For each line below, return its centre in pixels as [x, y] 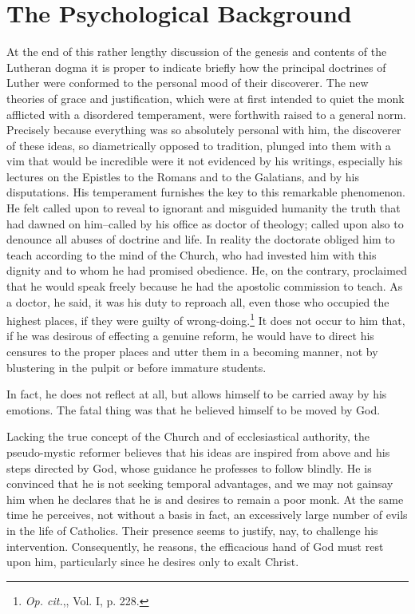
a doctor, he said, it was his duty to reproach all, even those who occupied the [198, 301]
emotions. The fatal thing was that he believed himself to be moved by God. [194, 409]
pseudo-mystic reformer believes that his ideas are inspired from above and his [198, 452]
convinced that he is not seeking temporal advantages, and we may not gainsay [200, 483]
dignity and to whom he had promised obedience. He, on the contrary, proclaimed [207, 270]
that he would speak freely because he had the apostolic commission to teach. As [205, 286]
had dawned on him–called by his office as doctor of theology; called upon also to [205, 223]
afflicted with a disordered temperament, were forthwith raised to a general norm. [206, 114]
